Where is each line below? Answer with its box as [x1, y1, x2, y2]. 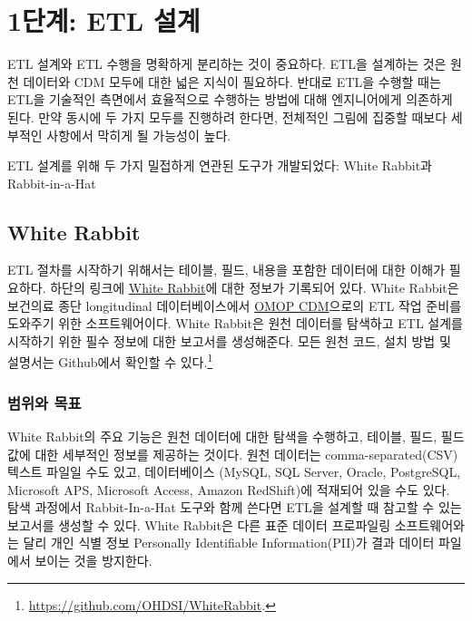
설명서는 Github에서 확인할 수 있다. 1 [7, 350, 213, 372]
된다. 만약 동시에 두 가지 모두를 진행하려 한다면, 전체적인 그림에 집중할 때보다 [7, 107, 447, 126]
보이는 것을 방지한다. [34, 551, 152, 570]
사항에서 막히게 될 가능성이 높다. [46, 125, 231, 144]
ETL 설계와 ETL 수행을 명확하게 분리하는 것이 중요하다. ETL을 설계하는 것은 [7, 54, 447, 73]
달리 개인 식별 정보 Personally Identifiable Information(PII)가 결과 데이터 [23, 533, 435, 552]
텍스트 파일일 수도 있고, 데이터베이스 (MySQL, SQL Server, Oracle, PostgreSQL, [7, 462, 461, 481]
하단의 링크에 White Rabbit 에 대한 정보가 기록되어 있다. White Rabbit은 [50, 278, 459, 297]
